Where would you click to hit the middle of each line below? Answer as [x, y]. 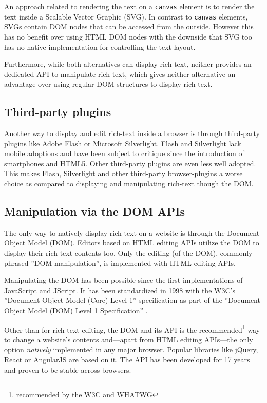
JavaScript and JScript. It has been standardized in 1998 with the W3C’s [120, 290]
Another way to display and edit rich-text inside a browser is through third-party [132, 133]
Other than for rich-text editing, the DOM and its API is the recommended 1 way [132, 329]
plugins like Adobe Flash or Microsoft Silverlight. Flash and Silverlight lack [123, 143]
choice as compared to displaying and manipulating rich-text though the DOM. [129, 184]
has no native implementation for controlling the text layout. [100, 46]
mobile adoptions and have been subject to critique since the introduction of [124, 153]
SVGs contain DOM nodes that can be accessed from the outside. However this [129, 26]
